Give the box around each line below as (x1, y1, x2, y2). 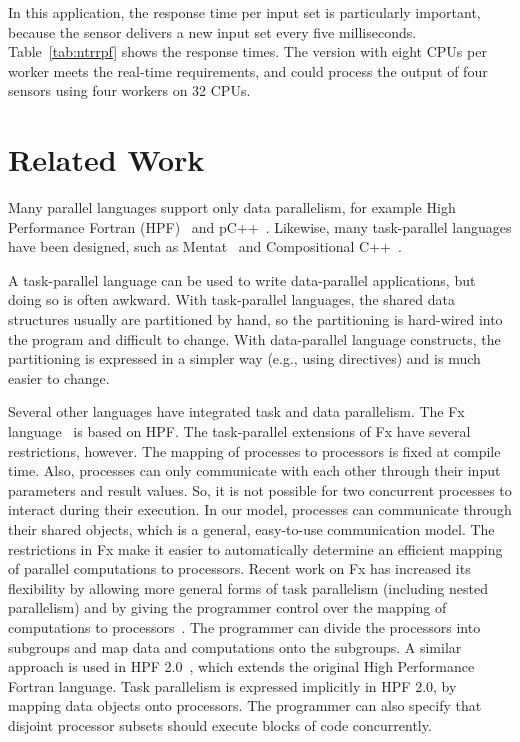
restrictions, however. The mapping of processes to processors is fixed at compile (8, 440, 501, 461)
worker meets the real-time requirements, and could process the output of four (8, 60, 488, 81)
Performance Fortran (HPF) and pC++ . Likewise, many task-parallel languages (8, 216, 512, 237)
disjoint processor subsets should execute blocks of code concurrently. (8, 714, 432, 735)
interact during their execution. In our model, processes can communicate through (8, 499, 512, 520)
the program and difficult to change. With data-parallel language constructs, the (8, 328, 501, 349)
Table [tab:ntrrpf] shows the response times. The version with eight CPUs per (8, 41, 487, 62)
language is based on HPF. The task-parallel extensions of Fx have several (8, 421, 471, 442)
